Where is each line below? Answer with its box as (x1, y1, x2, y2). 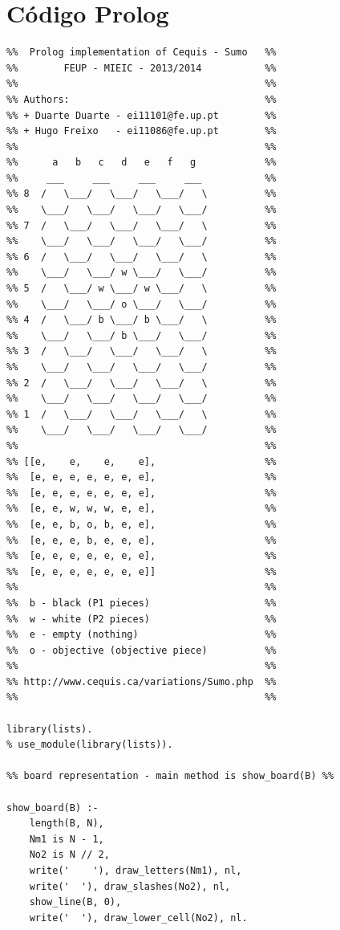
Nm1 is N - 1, (29, 833, 104, 845)
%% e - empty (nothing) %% (6, 629, 277, 641)
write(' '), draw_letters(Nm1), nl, (29, 865, 242, 876)
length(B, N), (29, 818, 104, 830)
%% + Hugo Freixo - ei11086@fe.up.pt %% (6, 125, 277, 137)
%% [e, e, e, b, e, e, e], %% (6, 534, 277, 546)
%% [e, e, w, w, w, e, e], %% (6, 503, 277, 515)
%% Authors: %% (6, 93, 277, 105)
